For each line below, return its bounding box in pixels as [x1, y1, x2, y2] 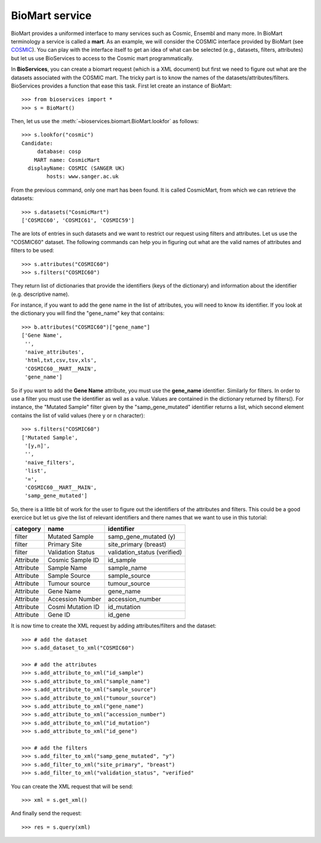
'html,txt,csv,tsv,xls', [24, 357, 97, 364]
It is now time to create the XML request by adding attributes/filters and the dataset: [11, 622, 217, 629]
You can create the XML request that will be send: [11, 783, 134, 790]
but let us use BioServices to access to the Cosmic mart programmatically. [11, 54, 194, 62]
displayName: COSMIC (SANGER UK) [27, 165, 125, 172]
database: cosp [37, 148, 81, 155]
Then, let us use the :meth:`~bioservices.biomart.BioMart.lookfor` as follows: [11, 118, 199, 125]
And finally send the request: [11, 810, 82, 817]
